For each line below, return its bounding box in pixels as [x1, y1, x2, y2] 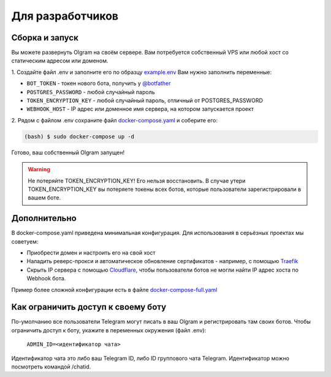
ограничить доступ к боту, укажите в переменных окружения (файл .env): [11, 326, 207, 334]
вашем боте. [28, 194, 61, 201]
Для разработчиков [11, 9, 119, 23]
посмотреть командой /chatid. [11, 363, 91, 370]
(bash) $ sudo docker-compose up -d [24, 133, 135, 140]
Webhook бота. [26, 275, 66, 282]
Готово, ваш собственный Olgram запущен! [11, 149, 125, 156]
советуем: [11, 237, 39, 245]
